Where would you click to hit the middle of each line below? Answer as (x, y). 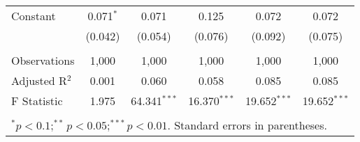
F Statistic (37, 101)
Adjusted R (39, 80)
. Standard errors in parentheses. (247, 125)
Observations (43, 60)
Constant (34, 16)
